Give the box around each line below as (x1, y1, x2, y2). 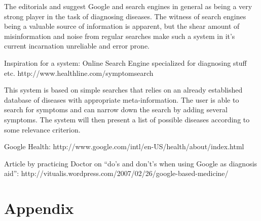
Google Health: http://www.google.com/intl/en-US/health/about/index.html (4, 141, 244, 152)
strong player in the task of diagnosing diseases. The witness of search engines (4, 11, 246, 21)
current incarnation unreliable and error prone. (4, 40, 150, 51)
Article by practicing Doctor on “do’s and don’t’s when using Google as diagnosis (4, 158, 257, 168)
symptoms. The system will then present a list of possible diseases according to (4, 114, 250, 124)
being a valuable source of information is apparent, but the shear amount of (4, 21, 240, 31)
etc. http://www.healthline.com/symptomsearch (4, 67, 154, 78)
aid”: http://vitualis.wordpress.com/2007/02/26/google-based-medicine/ (4, 168, 229, 179)
